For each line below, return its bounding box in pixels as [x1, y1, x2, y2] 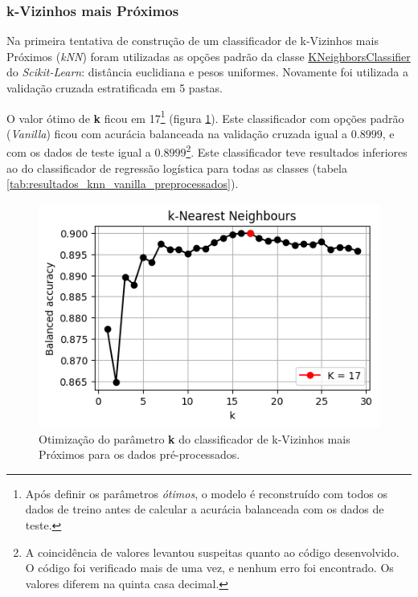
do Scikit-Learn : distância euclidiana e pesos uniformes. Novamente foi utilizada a [6, 63, 408, 80]
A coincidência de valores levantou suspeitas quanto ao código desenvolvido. [25, 543, 400, 560]
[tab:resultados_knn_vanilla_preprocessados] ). [6, 175, 239, 192]
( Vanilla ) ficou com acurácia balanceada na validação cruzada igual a [6, 125, 348, 141]
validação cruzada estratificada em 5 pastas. [6, 80, 223, 96]
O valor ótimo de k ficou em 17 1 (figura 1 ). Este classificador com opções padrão [6, 107, 404, 126]
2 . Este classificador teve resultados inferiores [186, 141, 408, 161]
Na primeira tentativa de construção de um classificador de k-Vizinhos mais [6, 32, 379, 49]
